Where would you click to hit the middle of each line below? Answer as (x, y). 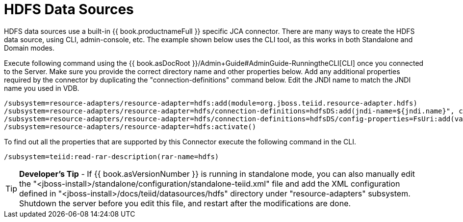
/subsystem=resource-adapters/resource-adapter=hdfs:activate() (130, 126)
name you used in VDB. (42, 88)
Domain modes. (29, 48)
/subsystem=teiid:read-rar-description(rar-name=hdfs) (112, 156)
